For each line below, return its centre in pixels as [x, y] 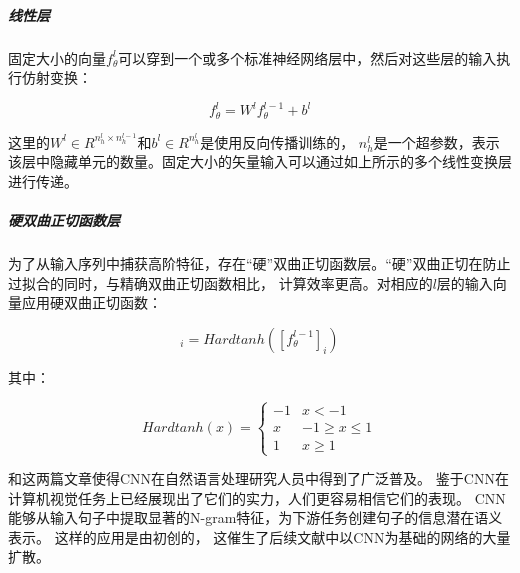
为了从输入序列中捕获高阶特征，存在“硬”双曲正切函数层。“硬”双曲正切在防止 [259, 263]
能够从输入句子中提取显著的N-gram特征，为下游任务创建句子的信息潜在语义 [255, 517]
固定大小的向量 [57, 57]
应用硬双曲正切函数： [91, 302]
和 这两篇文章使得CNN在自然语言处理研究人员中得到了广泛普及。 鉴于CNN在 [258, 478]
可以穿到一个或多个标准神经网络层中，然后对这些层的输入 [307, 57]
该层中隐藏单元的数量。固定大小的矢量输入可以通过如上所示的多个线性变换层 [260, 161]
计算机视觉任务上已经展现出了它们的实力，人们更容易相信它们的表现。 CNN [257, 497]
